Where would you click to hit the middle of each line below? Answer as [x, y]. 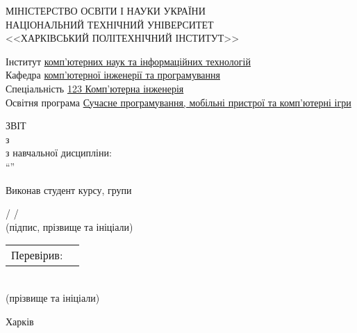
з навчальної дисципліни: [59, 153]
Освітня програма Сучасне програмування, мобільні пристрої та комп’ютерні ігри [178, 102]
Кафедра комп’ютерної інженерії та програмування [113, 75]
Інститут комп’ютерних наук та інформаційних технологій [128, 61]
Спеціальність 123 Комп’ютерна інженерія [95, 88]
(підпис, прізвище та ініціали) [69, 226]
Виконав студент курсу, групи [69, 189]
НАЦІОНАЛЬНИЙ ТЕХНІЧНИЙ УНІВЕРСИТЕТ [110, 24]
